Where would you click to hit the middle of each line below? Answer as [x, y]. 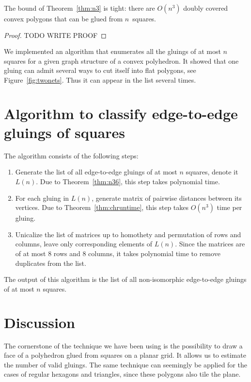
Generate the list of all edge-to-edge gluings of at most [96, 172]
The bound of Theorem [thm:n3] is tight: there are [79, 8]
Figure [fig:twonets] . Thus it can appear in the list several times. [100, 79]
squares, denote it [212, 172]
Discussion [39, 322]
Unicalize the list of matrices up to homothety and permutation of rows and [128, 234]
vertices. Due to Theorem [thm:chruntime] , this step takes [102, 207]
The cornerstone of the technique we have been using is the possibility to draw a [123, 345]
